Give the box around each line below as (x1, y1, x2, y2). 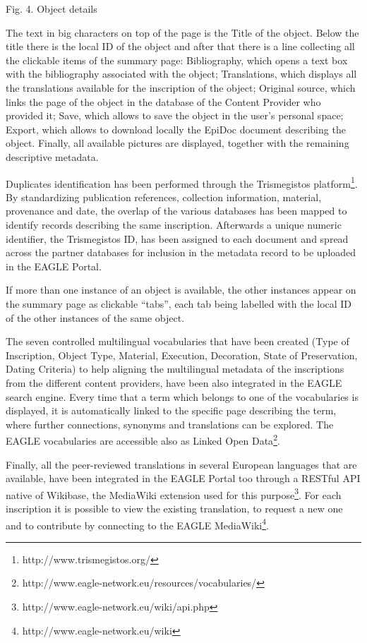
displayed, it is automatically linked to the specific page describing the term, (6, 403, 337, 418)
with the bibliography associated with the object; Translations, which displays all (6, 66, 357, 81)
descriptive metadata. (6, 149, 99, 164)
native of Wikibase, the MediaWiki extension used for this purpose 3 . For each (6, 485, 342, 502)
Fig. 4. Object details (6, 1, 97, 16)
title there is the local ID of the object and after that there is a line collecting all (6, 39, 355, 54)
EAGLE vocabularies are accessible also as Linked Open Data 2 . (6, 431, 280, 447)
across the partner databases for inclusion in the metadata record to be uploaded (6, 245, 356, 260)
